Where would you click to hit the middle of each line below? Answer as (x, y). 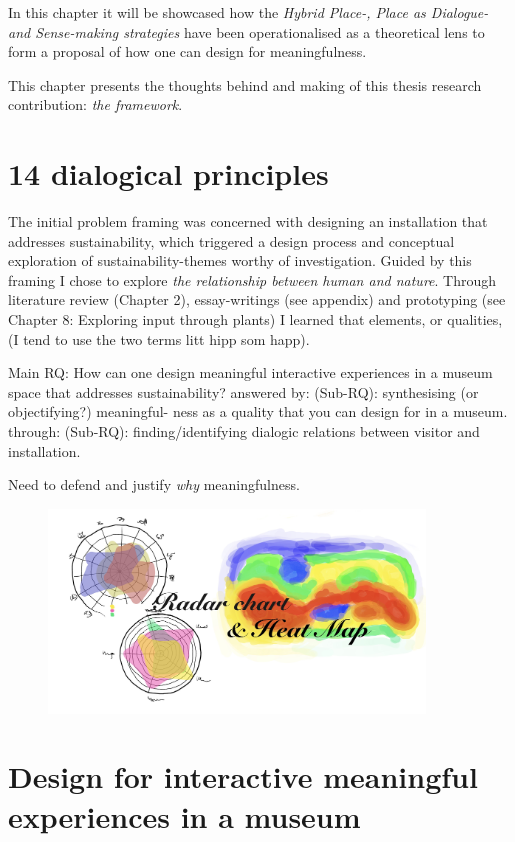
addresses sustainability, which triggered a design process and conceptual (231, 240)
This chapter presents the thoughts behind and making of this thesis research (245, 84)
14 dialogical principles (168, 173)
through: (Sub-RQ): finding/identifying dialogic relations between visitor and (244, 431)
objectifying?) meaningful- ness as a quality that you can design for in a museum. (258, 411)
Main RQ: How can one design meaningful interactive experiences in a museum (250, 372)
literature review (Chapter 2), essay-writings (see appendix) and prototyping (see (257, 299)
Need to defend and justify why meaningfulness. (154, 484)
